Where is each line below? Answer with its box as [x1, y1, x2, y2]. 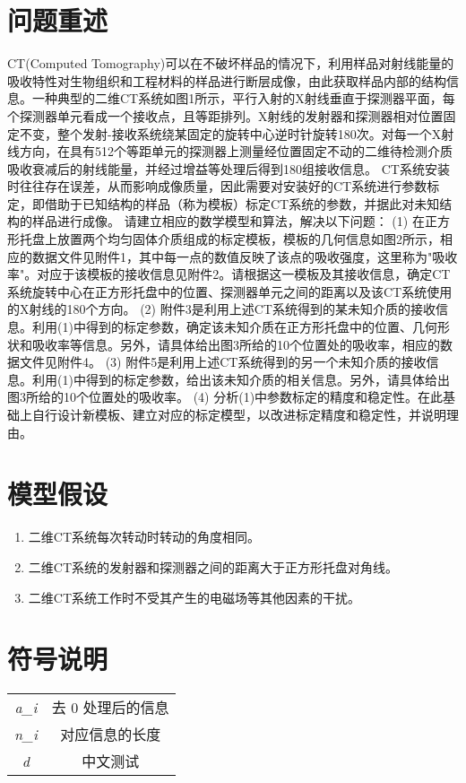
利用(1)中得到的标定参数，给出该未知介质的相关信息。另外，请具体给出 [31, 370, 450, 388]
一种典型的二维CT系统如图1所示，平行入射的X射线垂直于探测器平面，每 [31, 89, 455, 108]
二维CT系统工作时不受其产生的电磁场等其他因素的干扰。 [28, 587, 361, 606]
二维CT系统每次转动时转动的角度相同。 [28, 527, 261, 546]
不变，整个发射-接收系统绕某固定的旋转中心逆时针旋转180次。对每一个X [19, 124, 442, 143]
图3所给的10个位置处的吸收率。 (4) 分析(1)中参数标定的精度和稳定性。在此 [7, 387, 444, 406]
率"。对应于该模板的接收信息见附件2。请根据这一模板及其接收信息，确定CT [7, 265, 451, 283]
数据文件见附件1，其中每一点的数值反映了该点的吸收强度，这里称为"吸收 [31, 247, 458, 265]
